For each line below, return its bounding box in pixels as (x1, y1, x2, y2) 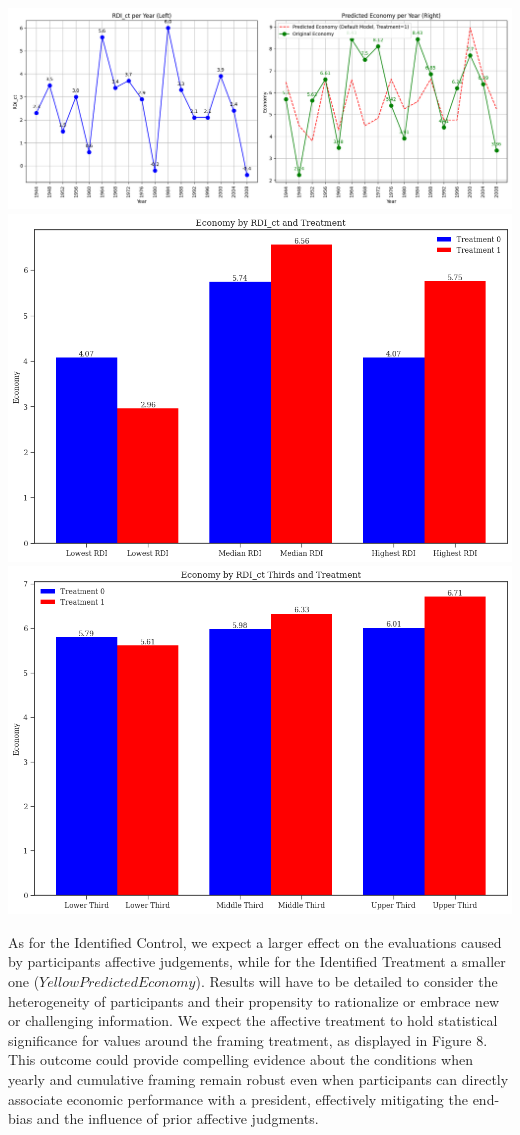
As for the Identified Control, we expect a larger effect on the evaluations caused (8, 931, 502, 952)
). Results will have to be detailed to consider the (195, 970, 498, 991)
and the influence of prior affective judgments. (36, 1108, 319, 1129)
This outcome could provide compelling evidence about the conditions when (8, 1049, 473, 1070)
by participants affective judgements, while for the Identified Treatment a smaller (8, 951, 506, 972)
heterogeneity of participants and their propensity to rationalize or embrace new (8, 990, 500, 1011)
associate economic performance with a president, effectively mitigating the (8, 1088, 468, 1109)
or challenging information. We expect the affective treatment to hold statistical (8, 1010, 498, 1031)
